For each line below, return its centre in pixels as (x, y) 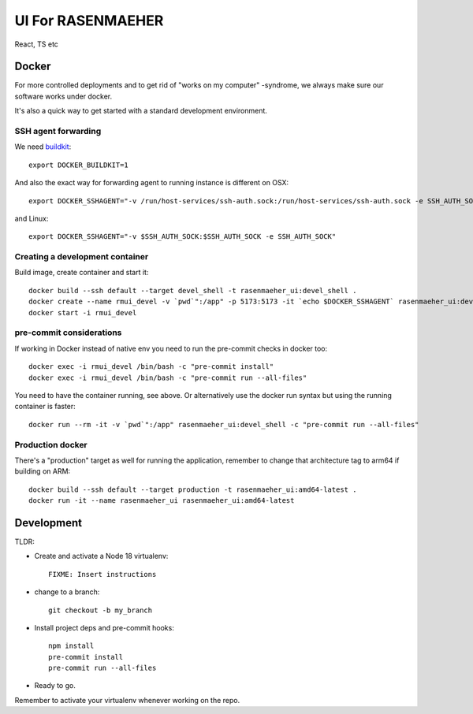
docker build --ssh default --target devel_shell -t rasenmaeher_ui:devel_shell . (193, 290)
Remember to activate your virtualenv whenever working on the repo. (127, 700)
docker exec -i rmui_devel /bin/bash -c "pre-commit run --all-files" (168, 377)
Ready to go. (55, 686)
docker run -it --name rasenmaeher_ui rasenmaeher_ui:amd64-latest (162, 501)
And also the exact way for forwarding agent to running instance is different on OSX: (152, 183)
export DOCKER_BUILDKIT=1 (79, 165)
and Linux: (32, 218)
